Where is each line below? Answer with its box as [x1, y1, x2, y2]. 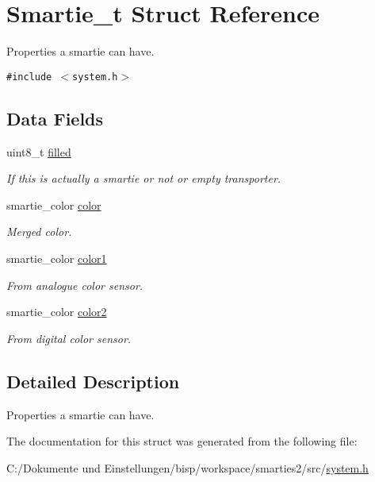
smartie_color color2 [6, 303, 107, 320]
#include [6, 71, 52, 83]
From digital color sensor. [6, 330, 132, 346]
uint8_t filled [6, 143, 71, 160]
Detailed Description [6, 368, 180, 393]
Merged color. [6, 223, 72, 240]
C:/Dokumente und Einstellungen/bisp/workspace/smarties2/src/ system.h [6, 459, 369, 476]
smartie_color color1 [6, 249, 107, 266]
